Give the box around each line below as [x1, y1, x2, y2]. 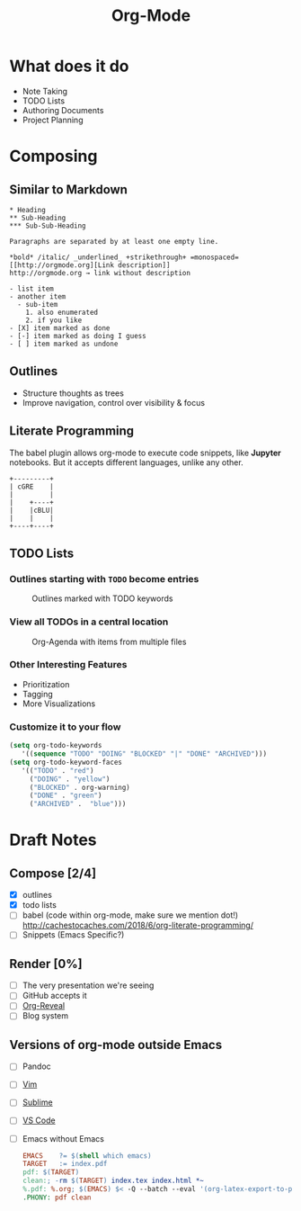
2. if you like [25, 316, 83, 325]
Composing [9, 146, 98, 166]
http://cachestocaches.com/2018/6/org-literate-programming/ [22, 919, 254, 931]
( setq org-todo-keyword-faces [9, 758, 123, 767]
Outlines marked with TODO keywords [31, 593, 173, 604]
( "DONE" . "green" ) [29, 791, 102, 801]
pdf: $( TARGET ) [22, 1168, 80, 1177]
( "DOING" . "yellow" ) [29, 775, 111, 784]
